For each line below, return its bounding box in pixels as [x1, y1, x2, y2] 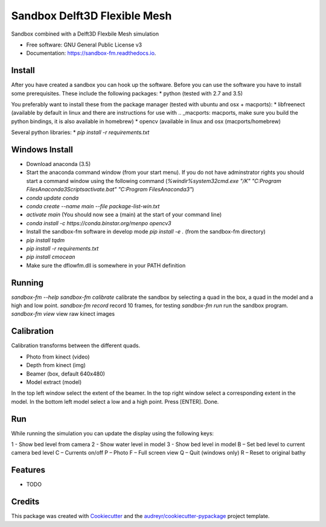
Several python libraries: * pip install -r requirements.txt [11, 129, 150, 136]
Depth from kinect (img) [26, 362, 86, 369]
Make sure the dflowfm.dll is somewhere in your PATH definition [26, 261, 186, 269]
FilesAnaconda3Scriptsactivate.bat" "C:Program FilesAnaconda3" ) [26, 186, 194, 193]
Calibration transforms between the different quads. [11, 342, 141, 350]
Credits [11, 497, 40, 507]
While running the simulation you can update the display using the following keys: [11, 429, 214, 437]
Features [11, 465, 45, 475]
